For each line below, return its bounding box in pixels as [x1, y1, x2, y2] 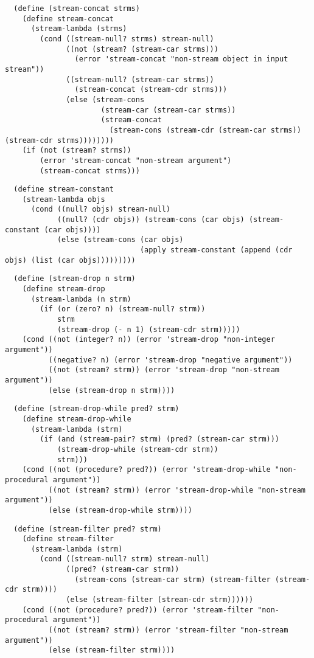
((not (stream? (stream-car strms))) [66, 44, 218, 54]
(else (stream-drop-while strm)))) [48, 505, 192, 514]
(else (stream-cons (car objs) [57, 235, 184, 244]
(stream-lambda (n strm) [30, 294, 131, 303]
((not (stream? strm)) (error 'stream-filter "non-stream [48, 626, 288, 635]
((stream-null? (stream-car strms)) [66, 75, 214, 84]
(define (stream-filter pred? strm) [13, 524, 162, 533]
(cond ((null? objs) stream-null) [30, 205, 171, 214]
